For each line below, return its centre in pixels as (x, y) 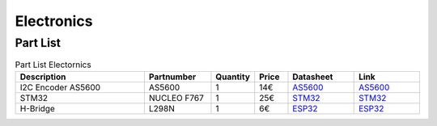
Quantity (233, 77)
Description (43, 77)
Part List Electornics (53, 65)
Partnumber (172, 77)
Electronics (54, 21)
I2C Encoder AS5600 (60, 87)
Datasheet (313, 77)
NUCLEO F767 (176, 98)
